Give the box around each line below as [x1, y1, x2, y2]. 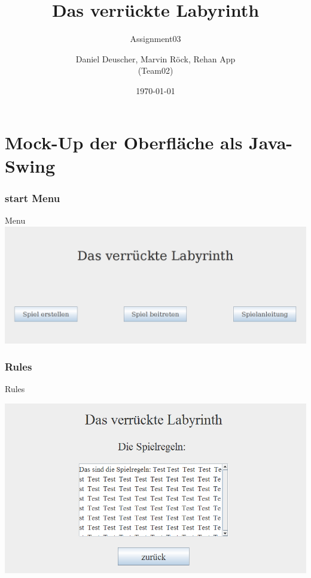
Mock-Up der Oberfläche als [5, 130, 243, 154]
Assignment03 [130, 32, 181, 45]
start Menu [5, 190, 60, 205]
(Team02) [138, 64, 173, 77]
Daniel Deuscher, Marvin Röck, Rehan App [75, 52, 236, 65]
